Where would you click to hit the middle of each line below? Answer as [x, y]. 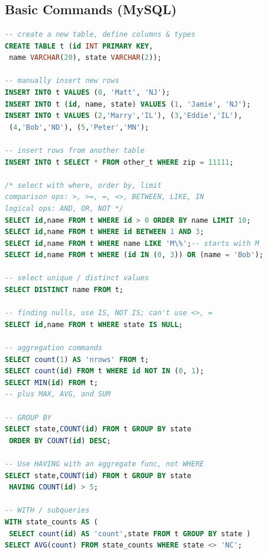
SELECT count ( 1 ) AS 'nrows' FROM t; [77, 359]
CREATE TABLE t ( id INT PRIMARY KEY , [79, 46]
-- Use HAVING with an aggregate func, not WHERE [104, 464]
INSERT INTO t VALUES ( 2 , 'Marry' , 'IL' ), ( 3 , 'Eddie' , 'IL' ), [124, 116]
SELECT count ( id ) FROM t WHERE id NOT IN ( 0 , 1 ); [104, 371]
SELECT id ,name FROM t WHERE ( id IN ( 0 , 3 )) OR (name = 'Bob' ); [134, 255]
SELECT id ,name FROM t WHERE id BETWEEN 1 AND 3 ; [104, 232]
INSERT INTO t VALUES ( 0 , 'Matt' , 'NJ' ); [88, 92]
